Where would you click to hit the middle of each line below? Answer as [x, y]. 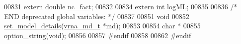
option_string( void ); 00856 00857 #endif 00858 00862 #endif [98, 35]
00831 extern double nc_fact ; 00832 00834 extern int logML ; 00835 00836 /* [121, 6]
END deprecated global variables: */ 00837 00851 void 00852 [97, 16]
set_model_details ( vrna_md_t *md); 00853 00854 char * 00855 [102, 26]
